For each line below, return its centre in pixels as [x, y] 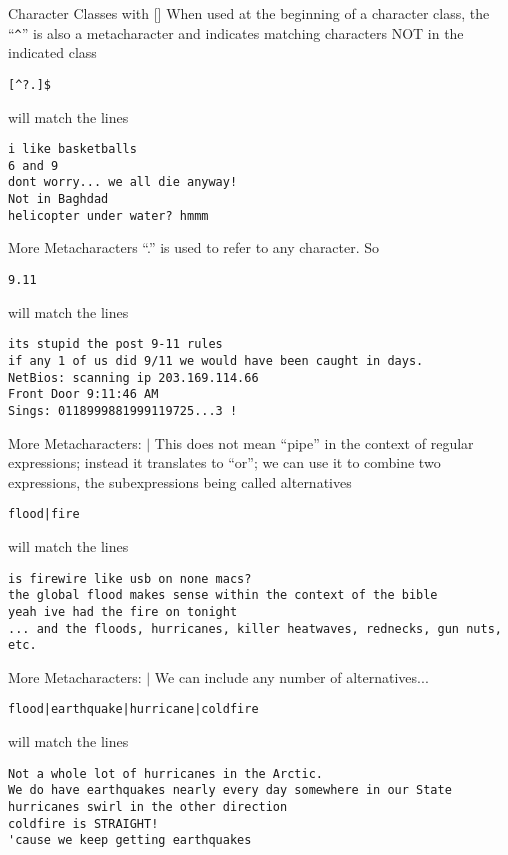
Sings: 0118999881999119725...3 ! [123, 410]
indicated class [52, 52]
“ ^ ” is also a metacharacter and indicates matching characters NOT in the [236, 32]
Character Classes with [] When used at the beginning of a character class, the [249, 13]
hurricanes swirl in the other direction [148, 806]
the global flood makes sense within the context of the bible [223, 595]
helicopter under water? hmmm [108, 215]
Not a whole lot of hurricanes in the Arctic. [165, 773]
